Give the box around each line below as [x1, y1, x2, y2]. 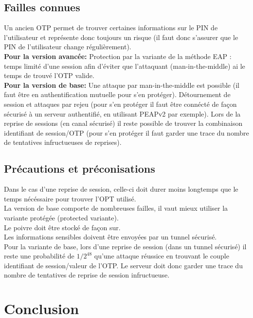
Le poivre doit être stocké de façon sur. [4, 222, 121, 232]
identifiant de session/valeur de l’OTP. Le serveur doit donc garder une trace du [4, 260, 243, 270]
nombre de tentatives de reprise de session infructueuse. [4, 270, 170, 280]
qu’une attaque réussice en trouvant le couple [94, 251, 229, 261]
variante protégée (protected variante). [4, 212, 119, 222]
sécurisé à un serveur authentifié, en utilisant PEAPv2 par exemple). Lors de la [4, 108, 241, 119]
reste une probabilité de [4, 251, 74, 261]
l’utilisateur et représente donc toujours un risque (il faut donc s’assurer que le [4, 32, 238, 42]
